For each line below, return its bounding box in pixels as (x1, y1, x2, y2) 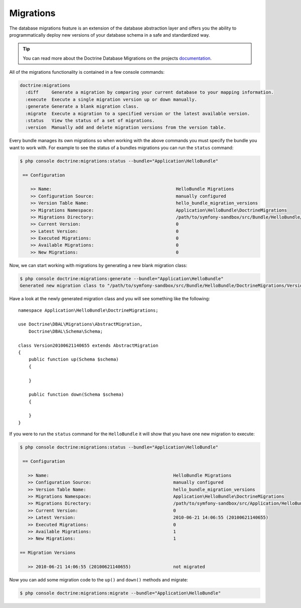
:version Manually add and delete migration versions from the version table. (25, 125, 227, 131)
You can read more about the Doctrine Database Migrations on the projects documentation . (23, 55, 212, 61)
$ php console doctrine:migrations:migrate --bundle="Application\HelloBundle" (20, 590, 221, 596)
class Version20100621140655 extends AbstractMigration (18, 342, 159, 348)
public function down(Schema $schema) (28, 392, 124, 398)
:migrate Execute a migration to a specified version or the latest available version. (25, 110, 250, 116)
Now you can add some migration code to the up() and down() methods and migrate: (9, 576, 188, 582)
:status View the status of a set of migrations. (25, 118, 155, 124)
